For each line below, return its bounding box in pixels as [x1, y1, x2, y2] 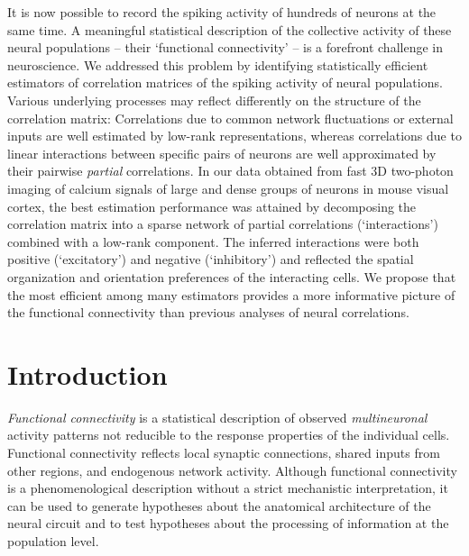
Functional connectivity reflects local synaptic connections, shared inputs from [7, 443, 440, 461]
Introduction [7, 355, 168, 392]
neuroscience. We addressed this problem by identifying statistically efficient [7, 55, 428, 74]
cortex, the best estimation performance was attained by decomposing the [7, 196, 417, 215]
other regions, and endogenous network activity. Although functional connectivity [7, 460, 457, 479]
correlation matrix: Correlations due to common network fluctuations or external [7, 108, 454, 127]
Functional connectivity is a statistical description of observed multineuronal [7, 407, 428, 426]
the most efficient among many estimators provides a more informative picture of [7, 285, 455, 304]
